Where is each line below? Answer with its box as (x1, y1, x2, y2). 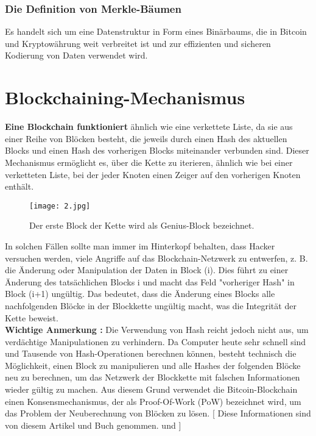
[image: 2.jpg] (29, 201, 91, 210)
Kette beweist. (5, 311, 58, 324)
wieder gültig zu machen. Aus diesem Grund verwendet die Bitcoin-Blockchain (5, 383, 298, 396)
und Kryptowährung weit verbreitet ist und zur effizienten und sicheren (5, 37, 271, 49)
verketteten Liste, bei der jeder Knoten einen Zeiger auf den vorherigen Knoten (5, 168, 301, 180)
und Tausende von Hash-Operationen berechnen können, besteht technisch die (5, 347, 297, 360)
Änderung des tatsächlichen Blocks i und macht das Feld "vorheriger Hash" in (5, 275, 295, 288)
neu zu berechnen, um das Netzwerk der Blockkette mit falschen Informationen (5, 371, 300, 384)
